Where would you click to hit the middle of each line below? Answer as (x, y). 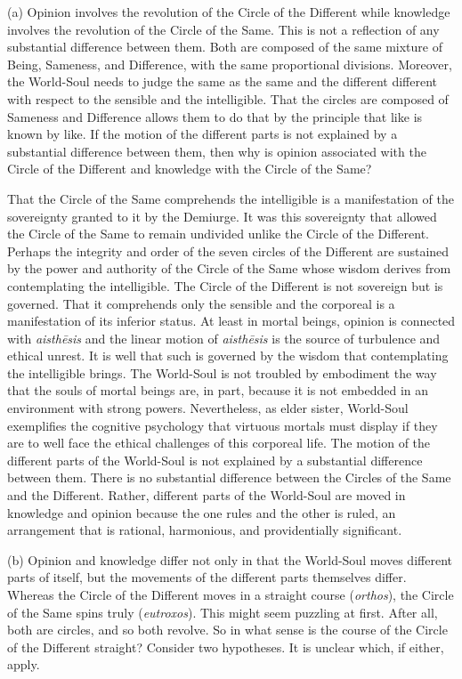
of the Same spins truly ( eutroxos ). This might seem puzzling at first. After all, (223, 612)
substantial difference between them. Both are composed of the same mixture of (225, 47)
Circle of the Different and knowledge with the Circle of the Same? (190, 169)
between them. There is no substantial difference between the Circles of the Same (229, 477)
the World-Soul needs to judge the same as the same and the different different (222, 81)
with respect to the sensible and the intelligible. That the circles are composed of (228, 98)
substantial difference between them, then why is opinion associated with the (217, 151)
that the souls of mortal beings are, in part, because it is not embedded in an (218, 390)
